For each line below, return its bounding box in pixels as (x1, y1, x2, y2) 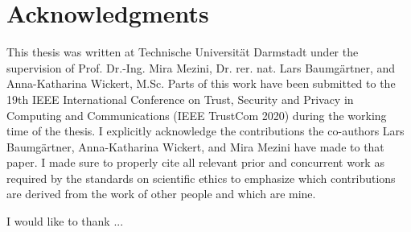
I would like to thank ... (6, 213, 124, 230)
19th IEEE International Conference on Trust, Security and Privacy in (6, 90, 354, 107)
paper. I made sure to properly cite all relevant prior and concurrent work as (6, 154, 384, 171)
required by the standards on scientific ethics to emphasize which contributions (6, 169, 396, 186)
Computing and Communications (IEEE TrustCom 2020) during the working (6, 106, 387, 123)
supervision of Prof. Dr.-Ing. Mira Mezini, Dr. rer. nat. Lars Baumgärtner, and (6, 59, 396, 76)
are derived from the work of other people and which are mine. (6, 185, 316, 202)
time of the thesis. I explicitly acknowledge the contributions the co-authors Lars (6, 122, 405, 139)
